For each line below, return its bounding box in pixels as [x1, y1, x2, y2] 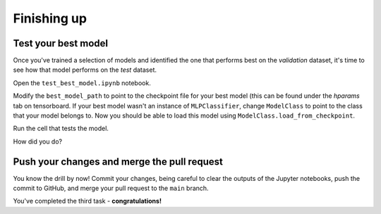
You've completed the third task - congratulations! [13, 197, 162, 206]
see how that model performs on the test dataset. [13, 65, 157, 74]
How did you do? [13, 137, 63, 146]
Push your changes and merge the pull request [13, 156, 224, 168]
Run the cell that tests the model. [13, 124, 109, 133]
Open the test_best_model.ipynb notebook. [13, 78, 151, 87]
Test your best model [13, 37, 109, 49]
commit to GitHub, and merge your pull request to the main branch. [13, 184, 209, 193]
